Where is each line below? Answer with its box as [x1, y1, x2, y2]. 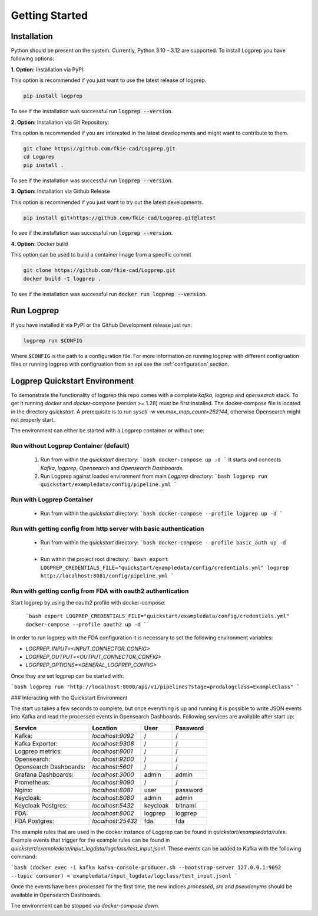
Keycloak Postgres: [14, 801, 68, 809]
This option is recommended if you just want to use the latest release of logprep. [11, 77, 207, 84]
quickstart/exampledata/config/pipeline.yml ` [40, 481, 177, 488]
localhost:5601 [92, 763, 133, 771]
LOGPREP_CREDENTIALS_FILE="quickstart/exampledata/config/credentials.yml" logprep [40, 564, 289, 571]
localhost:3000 [92, 770, 135, 779]
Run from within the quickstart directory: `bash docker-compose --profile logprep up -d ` [40, 510, 283, 517]
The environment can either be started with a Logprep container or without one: [11, 427, 205, 434]
